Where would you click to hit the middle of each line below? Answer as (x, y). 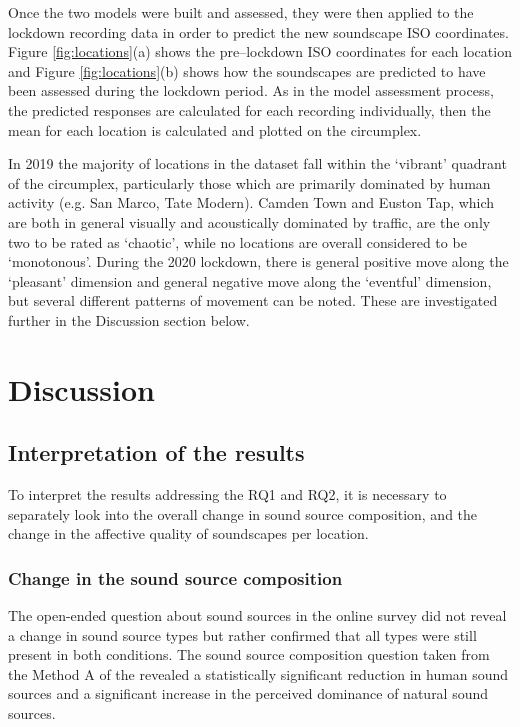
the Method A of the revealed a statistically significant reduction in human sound (258, 673)
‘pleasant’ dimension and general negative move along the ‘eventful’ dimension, (250, 280)
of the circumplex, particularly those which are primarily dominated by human (249, 182)
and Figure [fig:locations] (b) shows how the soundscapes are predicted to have (247, 70)
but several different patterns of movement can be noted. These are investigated (253, 300)
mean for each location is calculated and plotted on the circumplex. (215, 129)
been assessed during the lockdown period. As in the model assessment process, (251, 90)
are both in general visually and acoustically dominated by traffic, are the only (249, 221)
